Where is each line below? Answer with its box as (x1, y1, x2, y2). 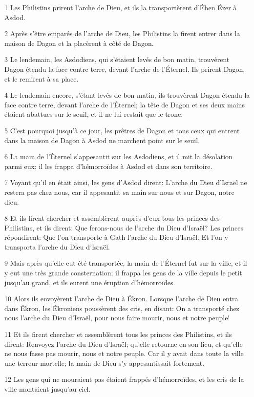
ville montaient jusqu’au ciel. (4, 384, 91, 394)
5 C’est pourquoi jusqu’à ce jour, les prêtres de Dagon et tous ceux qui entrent (4, 125, 240, 135)
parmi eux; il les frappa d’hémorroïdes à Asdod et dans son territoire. (4, 161, 212, 171)
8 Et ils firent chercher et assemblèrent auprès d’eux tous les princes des (4, 213, 220, 223)
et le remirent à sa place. (4, 73, 79, 84)
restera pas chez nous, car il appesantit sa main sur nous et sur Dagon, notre (4, 187, 234, 197)
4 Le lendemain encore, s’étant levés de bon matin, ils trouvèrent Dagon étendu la (4, 90, 250, 100)
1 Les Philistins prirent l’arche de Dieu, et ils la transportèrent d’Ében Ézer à (4, 2, 237, 12)
